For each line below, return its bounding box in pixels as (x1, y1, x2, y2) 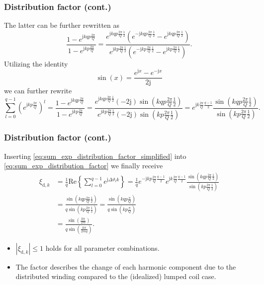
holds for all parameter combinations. (45, 242, 160, 253)
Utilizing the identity (4, 58, 68, 69)
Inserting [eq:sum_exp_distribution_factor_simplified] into (4, 150, 186, 161)
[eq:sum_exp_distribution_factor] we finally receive (4, 160, 163, 171)
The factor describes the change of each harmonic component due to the (15, 261, 236, 272)
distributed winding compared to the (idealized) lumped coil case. (15, 271, 216, 282)
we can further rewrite (4, 85, 72, 96)
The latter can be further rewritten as (4, 20, 120, 30)
